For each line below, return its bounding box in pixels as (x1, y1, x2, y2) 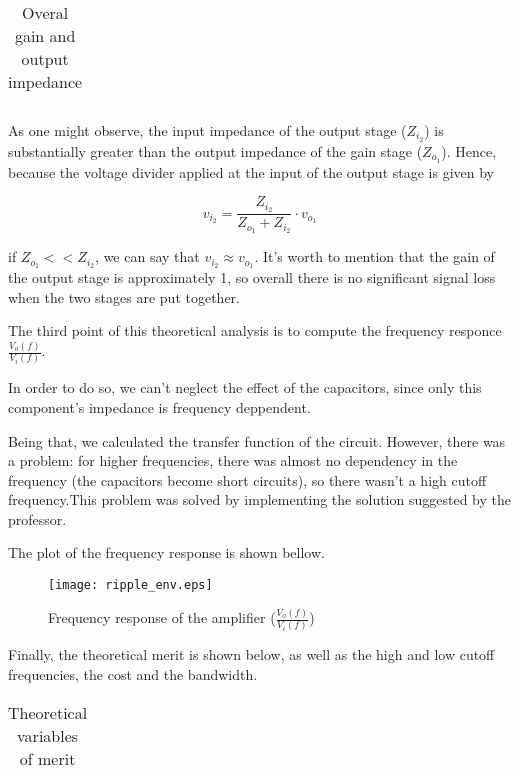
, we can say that (95, 246, 200, 267)
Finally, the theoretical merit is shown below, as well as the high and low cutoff (8, 644, 495, 665)
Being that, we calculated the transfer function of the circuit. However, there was (8, 430, 506, 451)
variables (17, 723, 79, 747)
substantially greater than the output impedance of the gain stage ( (8, 140, 423, 161)
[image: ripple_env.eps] (48, 578, 213, 593)
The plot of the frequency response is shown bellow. (8, 542, 325, 563)
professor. (8, 508, 67, 529)
